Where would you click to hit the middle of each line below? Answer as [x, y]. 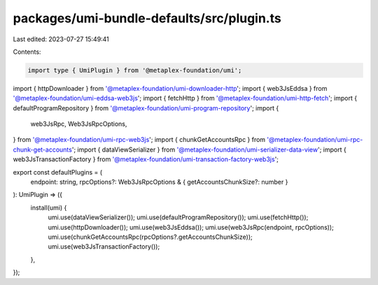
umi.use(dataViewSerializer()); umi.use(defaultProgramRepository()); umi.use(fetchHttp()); [178, 217]
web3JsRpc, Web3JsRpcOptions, [79, 124]
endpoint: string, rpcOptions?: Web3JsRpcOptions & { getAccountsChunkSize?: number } [159, 182]
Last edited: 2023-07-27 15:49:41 [61, 39]
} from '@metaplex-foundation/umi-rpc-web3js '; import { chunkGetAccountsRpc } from [139, 140]
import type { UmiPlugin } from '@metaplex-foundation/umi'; [135, 70]
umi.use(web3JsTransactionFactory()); [104, 247]
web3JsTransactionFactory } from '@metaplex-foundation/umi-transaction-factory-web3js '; [146, 159]
